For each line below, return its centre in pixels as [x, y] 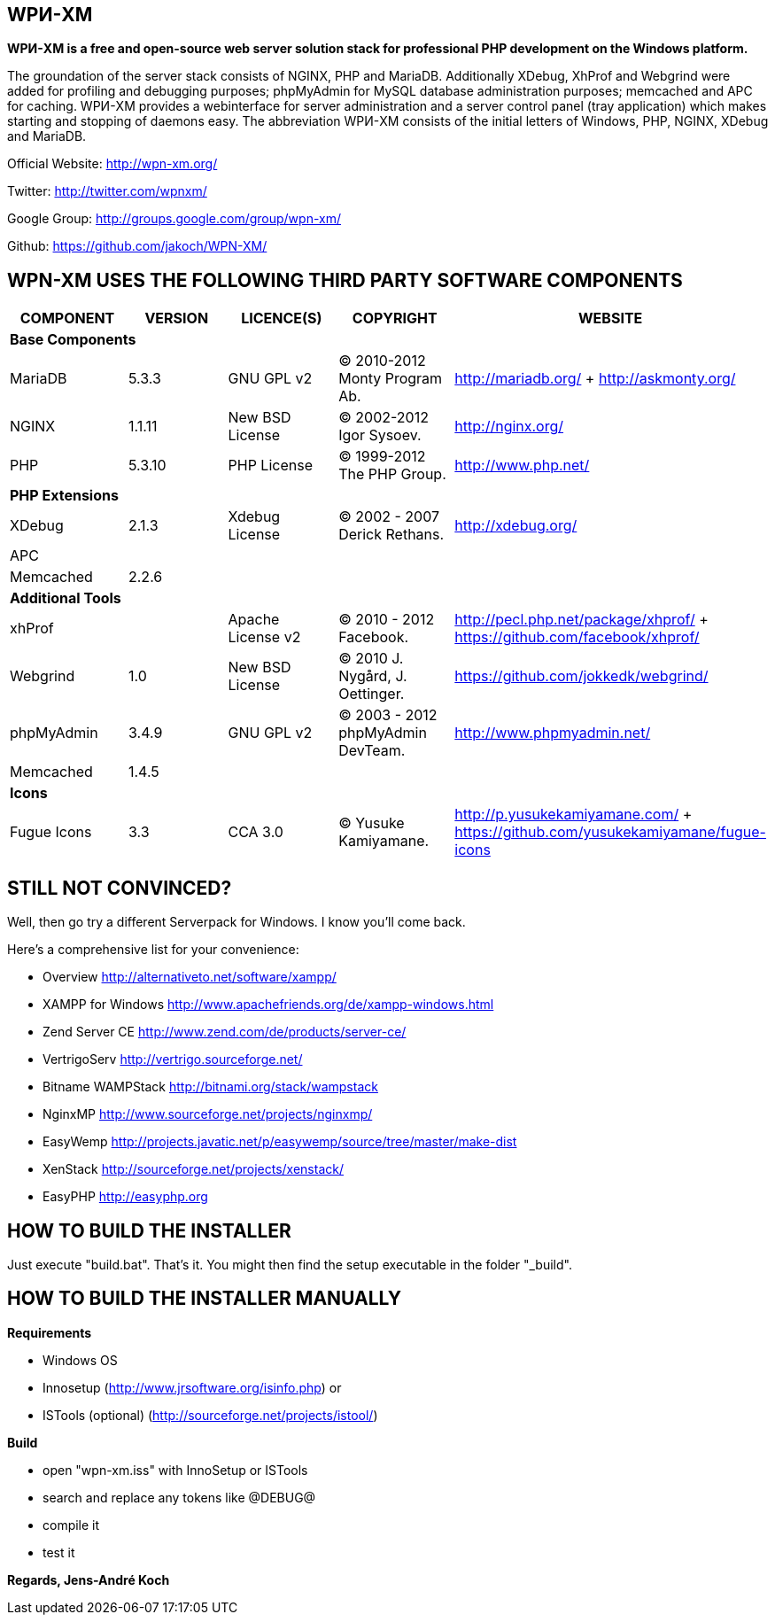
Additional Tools [66, 598]
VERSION [177, 318]
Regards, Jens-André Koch [89, 1579]
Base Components [73, 340]
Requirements [50, 1332]
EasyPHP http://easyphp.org [125, 1197]
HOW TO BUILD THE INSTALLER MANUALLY [204, 1299]
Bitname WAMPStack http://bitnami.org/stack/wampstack [210, 1087]
